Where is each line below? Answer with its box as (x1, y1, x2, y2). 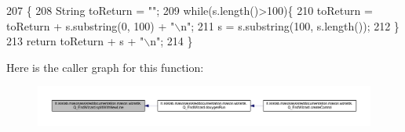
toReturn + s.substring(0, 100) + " (6, 17, 175, 34)
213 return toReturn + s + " (6, 33, 144, 49)
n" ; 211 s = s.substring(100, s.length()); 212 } (181, 17, 400, 34)
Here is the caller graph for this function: (6, 59, 204, 75)
